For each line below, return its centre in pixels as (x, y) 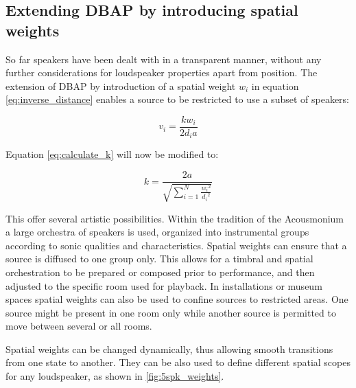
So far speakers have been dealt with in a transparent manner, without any (164, 59)
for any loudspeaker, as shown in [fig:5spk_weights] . (115, 376)
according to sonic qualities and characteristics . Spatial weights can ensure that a (176, 245)
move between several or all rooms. (79, 326)
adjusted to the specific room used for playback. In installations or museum (164, 285)
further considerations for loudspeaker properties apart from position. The (162, 72)
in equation (275, 85)
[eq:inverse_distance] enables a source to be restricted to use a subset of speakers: (178, 99)
